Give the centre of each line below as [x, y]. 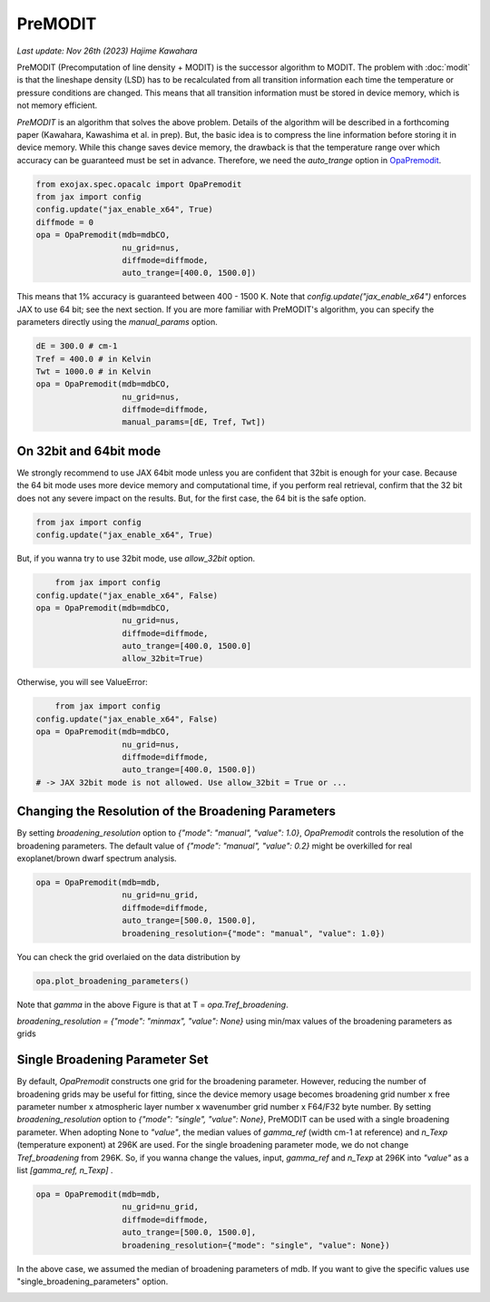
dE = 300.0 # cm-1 [77, 346]
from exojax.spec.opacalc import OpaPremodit [139, 184]
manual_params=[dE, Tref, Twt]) [194, 422]
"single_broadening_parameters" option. [93, 1281]
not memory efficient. [57, 105]
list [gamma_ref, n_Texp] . [65, 1170]
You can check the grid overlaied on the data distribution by [128, 956]
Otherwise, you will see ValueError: [83, 682]
